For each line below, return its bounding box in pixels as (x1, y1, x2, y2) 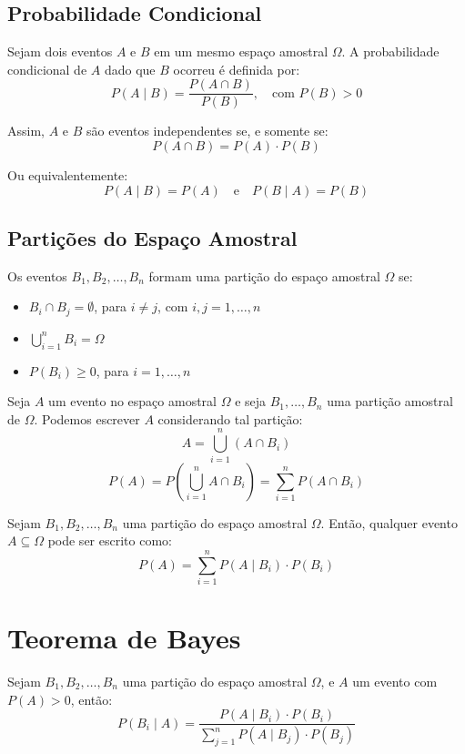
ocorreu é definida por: (173, 59, 300, 78)
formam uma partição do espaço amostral (148, 266, 380, 285)
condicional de (7, 59, 87, 78)
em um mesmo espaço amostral (154, 42, 329, 61)
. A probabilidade (341, 42, 440, 61)
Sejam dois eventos (7, 42, 113, 61)
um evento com (352, 672, 438, 691)
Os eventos (7, 266, 67, 285)
